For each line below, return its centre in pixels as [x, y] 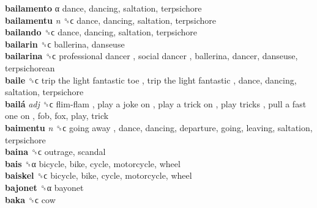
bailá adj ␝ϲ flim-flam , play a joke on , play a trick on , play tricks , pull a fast [156, 103]
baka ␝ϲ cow [30, 199]
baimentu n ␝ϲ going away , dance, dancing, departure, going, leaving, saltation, [159, 127]
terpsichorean [30, 67]
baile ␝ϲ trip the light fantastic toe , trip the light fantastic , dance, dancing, [151, 80]
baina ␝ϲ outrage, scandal [55, 152]
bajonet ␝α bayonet [44, 187]
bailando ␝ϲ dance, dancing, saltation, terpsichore [101, 32]
